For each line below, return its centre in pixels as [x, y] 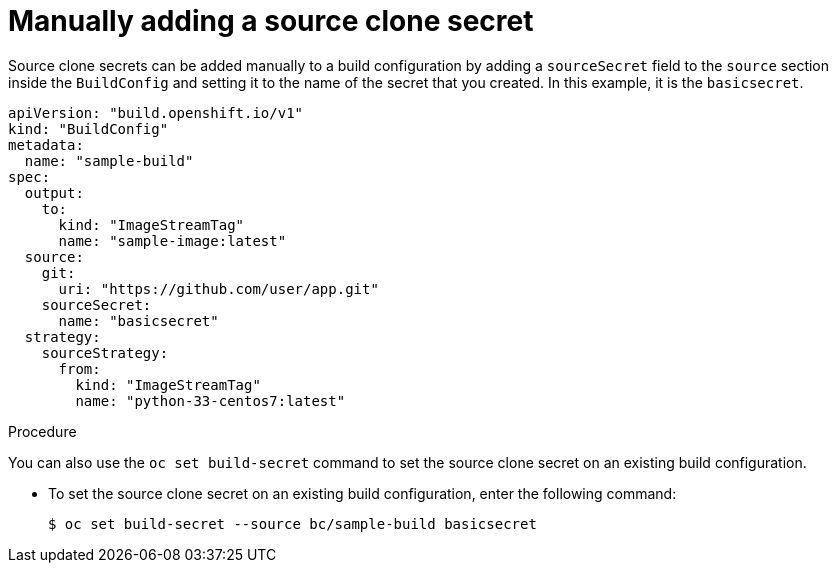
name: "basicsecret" [138, 320]
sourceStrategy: [105, 352]
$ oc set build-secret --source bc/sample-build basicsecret [292, 523]
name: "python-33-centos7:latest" [210, 400]
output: [54, 192]
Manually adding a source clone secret [271, 21]
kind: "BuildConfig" [88, 128]
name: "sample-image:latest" [172, 240]
